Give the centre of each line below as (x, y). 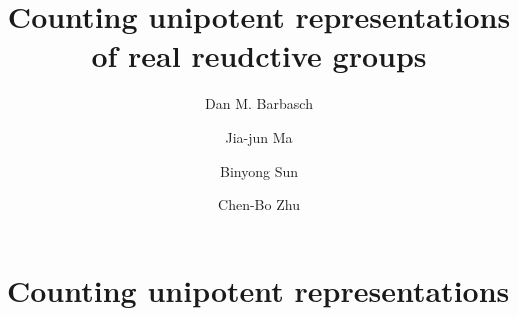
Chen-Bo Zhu (259, 204)
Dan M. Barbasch (259, 103)
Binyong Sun (259, 170)
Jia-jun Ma (259, 136)
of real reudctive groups (259, 55)
